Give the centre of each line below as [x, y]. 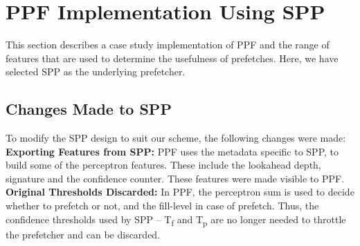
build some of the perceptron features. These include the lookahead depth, [163, 165]
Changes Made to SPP [89, 109]
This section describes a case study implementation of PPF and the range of [168, 45]
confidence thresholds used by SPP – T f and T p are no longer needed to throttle [176, 220]
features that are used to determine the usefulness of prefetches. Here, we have [172, 58]
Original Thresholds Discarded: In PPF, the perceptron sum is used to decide [180, 192]
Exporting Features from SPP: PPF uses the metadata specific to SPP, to [172, 151]
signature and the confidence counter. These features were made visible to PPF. [175, 178]
